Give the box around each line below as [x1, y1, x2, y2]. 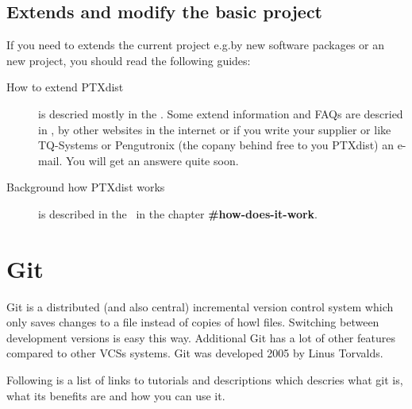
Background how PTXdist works [6, 179, 165, 195]
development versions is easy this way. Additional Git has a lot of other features [6, 329, 395, 345]
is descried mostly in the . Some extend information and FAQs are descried [38, 105, 403, 122]
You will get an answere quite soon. [65, 152, 239, 168]
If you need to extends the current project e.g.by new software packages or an [6, 37, 384, 53]
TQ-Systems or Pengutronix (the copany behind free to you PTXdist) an [38, 137, 394, 153]
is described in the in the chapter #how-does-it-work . [38, 205, 318, 222]
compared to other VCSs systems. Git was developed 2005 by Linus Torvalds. [6, 345, 383, 361]
